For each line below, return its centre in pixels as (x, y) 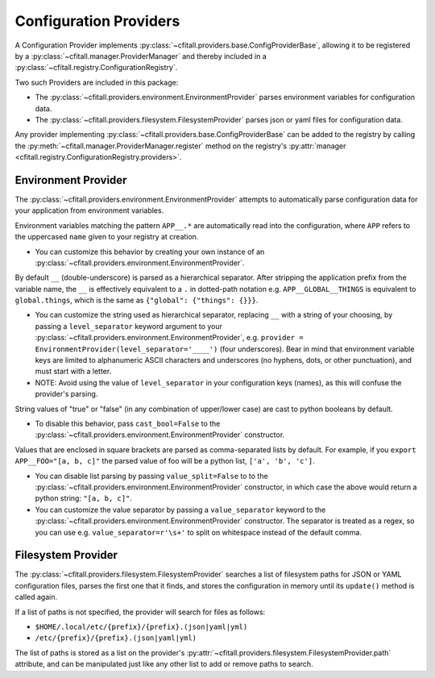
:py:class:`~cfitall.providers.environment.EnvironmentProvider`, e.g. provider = (169, 338)
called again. (36, 597)
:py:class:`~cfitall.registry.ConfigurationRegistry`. (96, 68)
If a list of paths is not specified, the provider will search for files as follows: (140, 612)
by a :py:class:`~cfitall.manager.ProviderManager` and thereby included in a (141, 56)
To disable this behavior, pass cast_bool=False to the (128, 424)
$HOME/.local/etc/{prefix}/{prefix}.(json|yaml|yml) (141, 626)
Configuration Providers (97, 21)
